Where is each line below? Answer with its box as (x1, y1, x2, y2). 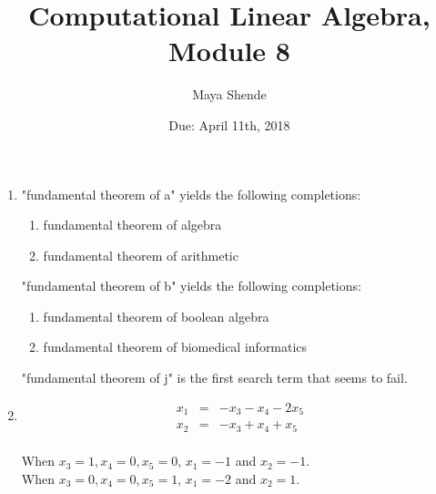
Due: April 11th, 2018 (168, 115, 290, 134)
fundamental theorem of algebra (43, 215, 222, 234)
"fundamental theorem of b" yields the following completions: (21, 276, 361, 295)
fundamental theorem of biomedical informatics (43, 337, 308, 356)
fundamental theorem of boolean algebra (43, 306, 269, 325)
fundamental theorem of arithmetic (43, 245, 238, 264)
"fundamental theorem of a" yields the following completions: (21, 184, 361, 203)
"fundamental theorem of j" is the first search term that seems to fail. (21, 368, 408, 387)
